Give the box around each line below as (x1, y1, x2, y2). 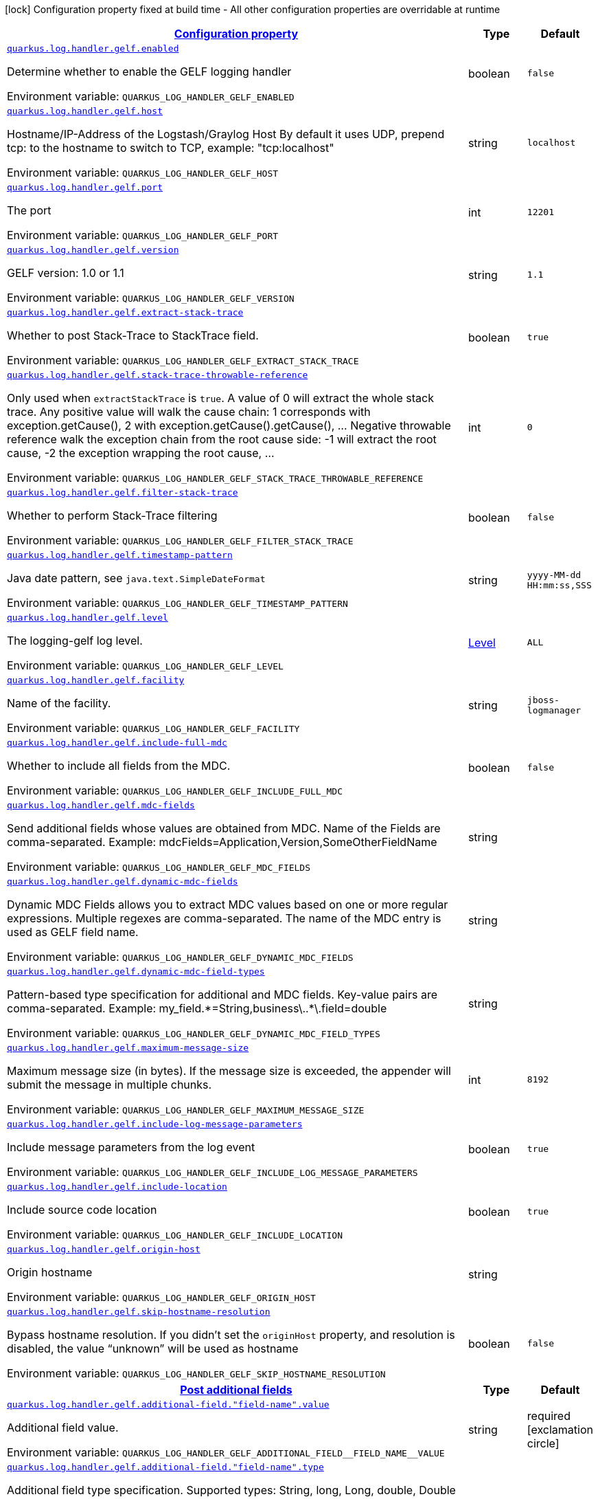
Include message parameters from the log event (7, 1140, 255, 1154)
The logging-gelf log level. (7, 634, 143, 647)
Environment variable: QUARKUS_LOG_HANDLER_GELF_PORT (7, 228, 279, 242)
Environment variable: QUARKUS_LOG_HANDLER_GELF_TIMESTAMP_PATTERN (7, 596, 348, 610)
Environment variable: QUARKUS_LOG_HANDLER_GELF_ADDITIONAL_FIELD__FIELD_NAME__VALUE (7, 1445, 445, 1459)
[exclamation (527, 1422, 593, 1436)
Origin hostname (7, 1265, 93, 1279)
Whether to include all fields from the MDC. (7, 759, 231, 773)
